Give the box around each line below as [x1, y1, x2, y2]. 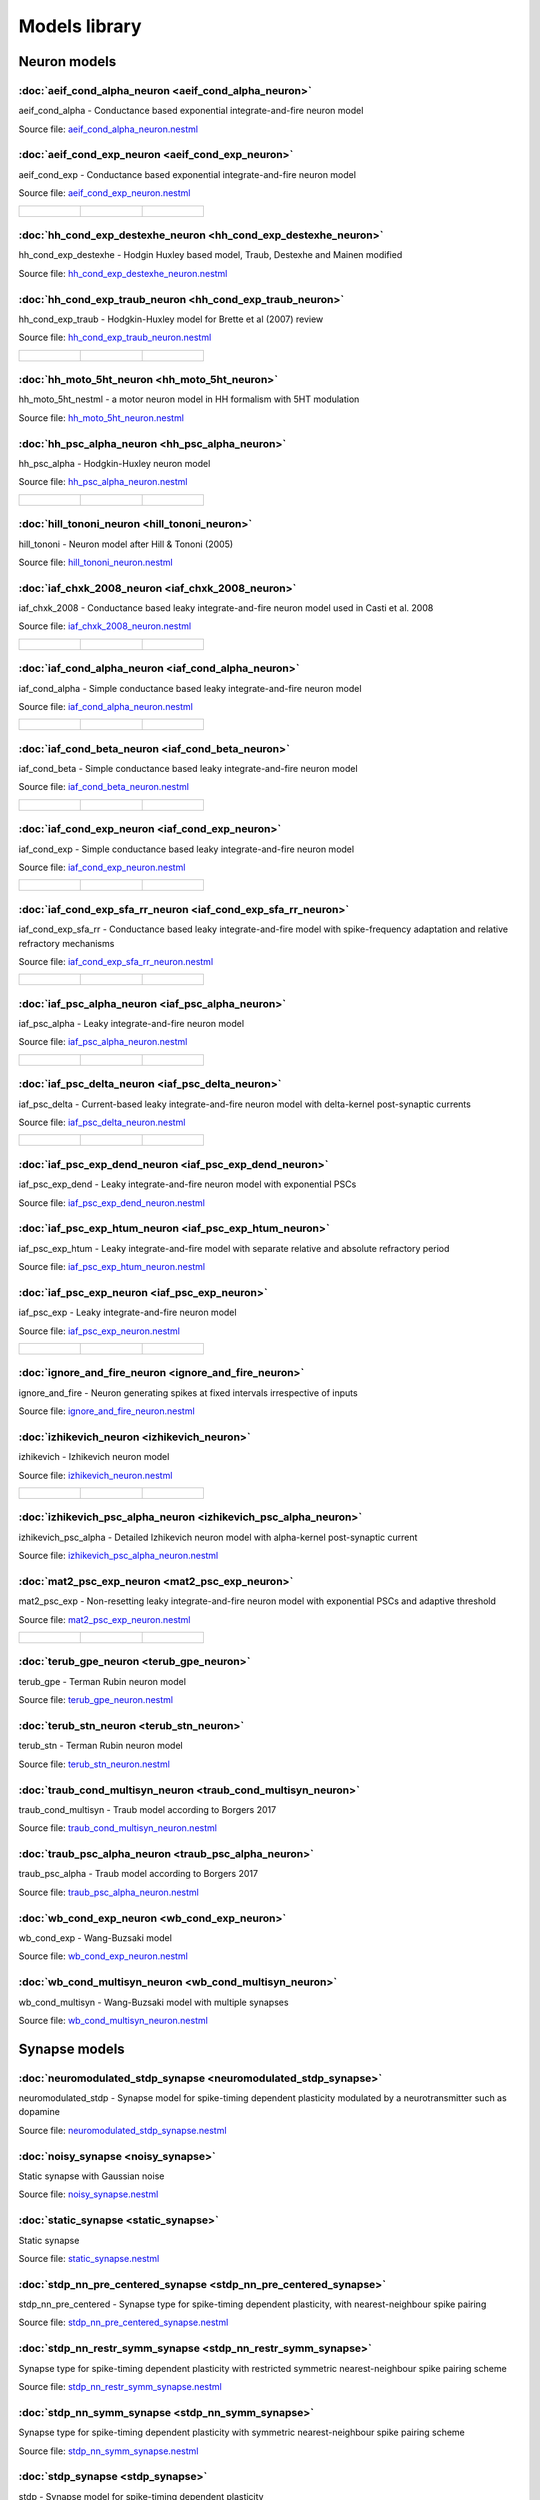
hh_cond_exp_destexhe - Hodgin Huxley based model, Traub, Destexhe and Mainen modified [18, 249, 403, 261]
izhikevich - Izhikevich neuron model [18, 1451, 170, 1463]
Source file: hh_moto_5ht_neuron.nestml [18, 411, 185, 424]
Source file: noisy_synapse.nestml [18, 2188, 159, 2200]
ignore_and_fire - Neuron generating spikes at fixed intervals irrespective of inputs [18, 1386, 359, 1399]
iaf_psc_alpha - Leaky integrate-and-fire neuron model [18, 1018, 245, 1030]
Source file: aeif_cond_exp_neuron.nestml [18, 187, 191, 199]
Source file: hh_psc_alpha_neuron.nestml [18, 476, 188, 488]
